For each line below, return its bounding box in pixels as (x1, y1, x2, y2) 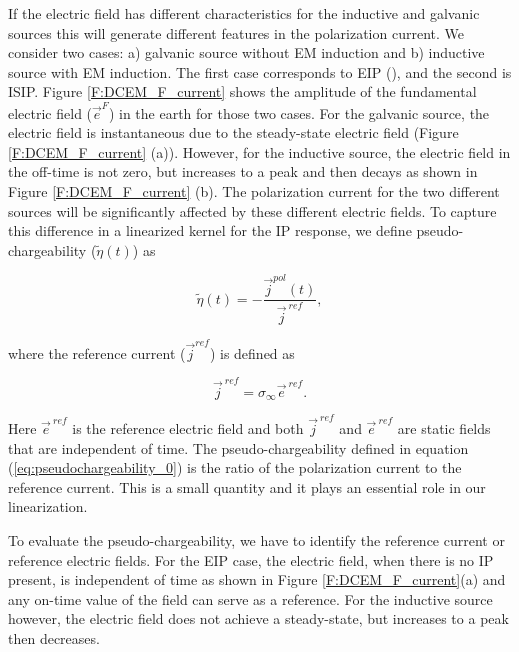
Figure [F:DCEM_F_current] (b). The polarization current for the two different (8, 181, 500, 202)
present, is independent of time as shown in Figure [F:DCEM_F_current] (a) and (8, 569, 506, 590)
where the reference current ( (8, 342, 186, 363)
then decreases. (8, 627, 100, 648)
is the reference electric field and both (72, 417, 304, 438)
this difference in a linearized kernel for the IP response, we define (8, 220, 412, 241)
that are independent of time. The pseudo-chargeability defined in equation (8, 437, 469, 458)
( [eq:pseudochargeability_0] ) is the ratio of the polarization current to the (8, 457, 462, 478)
